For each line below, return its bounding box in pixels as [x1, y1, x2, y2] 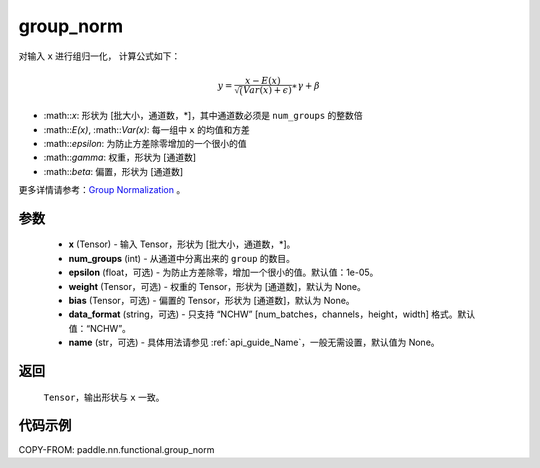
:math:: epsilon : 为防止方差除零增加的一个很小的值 [43, 137, 247, 149]
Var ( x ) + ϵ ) [243, 85, 292, 96]
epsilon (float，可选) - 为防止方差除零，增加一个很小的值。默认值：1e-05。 [68, 266, 379, 279]
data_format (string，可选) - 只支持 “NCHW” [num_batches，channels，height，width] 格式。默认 [68, 308, 475, 320]
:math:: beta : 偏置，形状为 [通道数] [43, 165, 184, 177]
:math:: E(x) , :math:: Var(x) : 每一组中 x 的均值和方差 [43, 123, 250, 135]
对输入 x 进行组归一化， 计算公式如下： [18, 50, 181, 62]
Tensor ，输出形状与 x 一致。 [43, 391, 165, 403]
